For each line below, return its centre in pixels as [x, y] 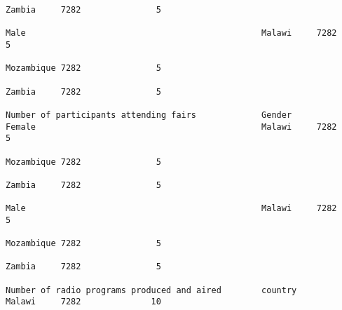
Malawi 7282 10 [83, 302]
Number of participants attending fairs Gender [149, 115]
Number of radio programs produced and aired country [151, 290]
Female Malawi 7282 [171, 127]
